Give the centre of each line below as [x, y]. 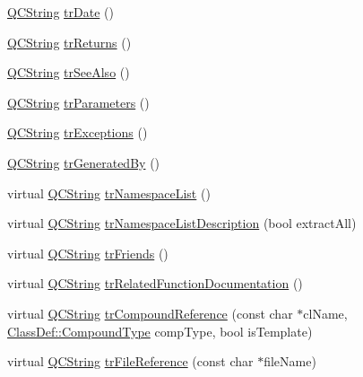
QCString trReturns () [69, 42]
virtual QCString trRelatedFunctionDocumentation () [155, 283]
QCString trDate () [60, 12]
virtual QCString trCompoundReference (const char [150, 313]
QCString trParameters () [78, 102]
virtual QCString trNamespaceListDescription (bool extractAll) [182, 223]
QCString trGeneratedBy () [84, 162]
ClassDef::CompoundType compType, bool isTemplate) [160, 331]
